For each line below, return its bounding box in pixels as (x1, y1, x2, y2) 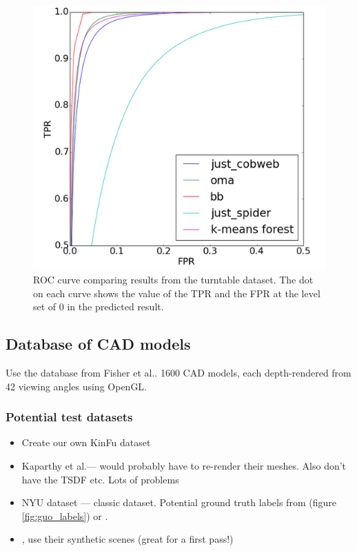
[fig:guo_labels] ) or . (21, 508, 108, 523)
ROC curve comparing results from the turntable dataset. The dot (33, 272, 314, 287)
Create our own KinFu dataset (21, 435, 151, 450)
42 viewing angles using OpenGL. (6, 379, 147, 393)
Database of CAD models (6, 333, 191, 354)
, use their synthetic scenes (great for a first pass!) (21, 532, 234, 546)
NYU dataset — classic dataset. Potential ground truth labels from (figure (21, 495, 336, 510)
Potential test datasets (6, 408, 133, 425)
